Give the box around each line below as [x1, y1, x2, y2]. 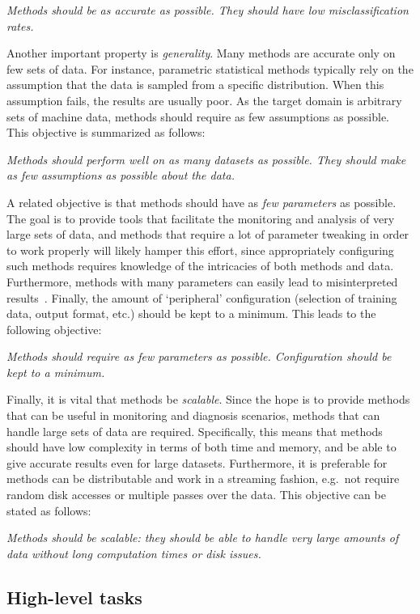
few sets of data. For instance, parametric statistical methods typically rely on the [6, 60, 414, 77]
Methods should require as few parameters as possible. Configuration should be [6, 348, 392, 365]
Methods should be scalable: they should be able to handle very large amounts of [6, 529, 399, 546]
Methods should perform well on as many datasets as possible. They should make [6, 150, 406, 167]
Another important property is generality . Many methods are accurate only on [6, 44, 396, 61]
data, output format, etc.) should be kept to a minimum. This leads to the [6, 305, 376, 322]
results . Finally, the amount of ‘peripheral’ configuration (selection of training [6, 289, 397, 306]
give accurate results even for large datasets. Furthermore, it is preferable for [6, 454, 388, 471]
